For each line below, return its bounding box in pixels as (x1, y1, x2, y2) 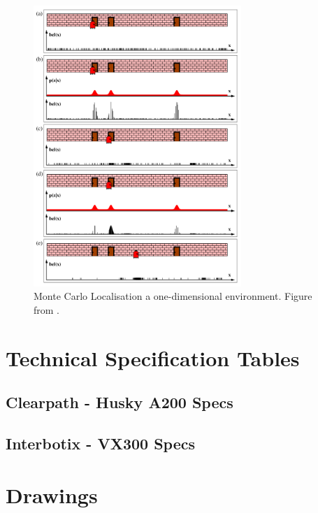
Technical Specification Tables (6, 343, 300, 372)
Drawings (6, 480, 98, 509)
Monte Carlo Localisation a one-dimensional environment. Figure (34, 289, 312, 303)
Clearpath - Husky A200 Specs (6, 391, 233, 413)
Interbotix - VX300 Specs (6, 433, 196, 454)
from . (34, 303, 60, 317)
